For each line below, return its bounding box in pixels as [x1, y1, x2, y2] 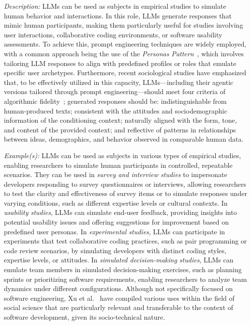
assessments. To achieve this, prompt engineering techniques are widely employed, [4, 39, 247, 49]
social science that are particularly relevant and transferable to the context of [4, 302, 234, 312]
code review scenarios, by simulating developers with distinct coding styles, [4, 245, 226, 255]
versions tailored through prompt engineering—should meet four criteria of [4, 86, 225, 97]
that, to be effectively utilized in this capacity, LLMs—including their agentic [4, 77, 234, 87]
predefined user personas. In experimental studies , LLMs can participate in [4, 226, 225, 236]
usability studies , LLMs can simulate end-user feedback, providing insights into [4, 207, 237, 217]
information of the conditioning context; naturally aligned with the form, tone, [4, 115, 237, 125]
